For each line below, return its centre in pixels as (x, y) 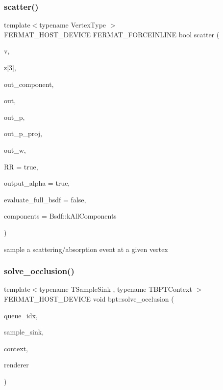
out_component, (29, 84)
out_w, (15, 150)
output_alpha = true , (37, 183)
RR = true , (21, 166)
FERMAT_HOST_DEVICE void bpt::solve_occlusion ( (89, 298)
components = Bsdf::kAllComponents (60, 216)
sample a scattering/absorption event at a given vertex (86, 249)
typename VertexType (73, 25)
